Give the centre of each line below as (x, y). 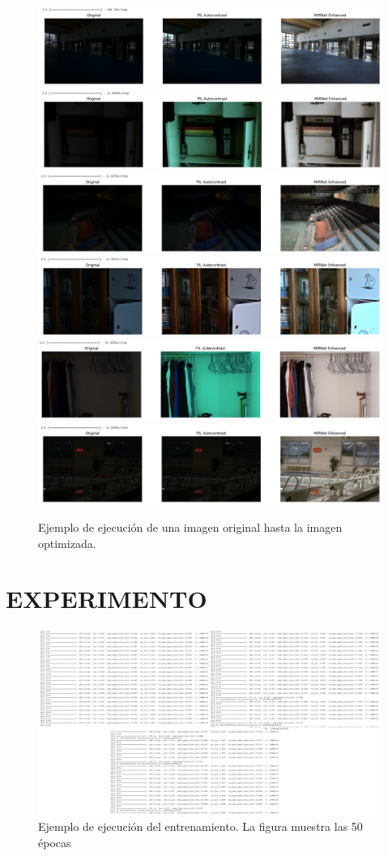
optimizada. (67, 543)
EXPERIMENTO (107, 599)
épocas (55, 843)
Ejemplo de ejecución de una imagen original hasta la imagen (190, 527)
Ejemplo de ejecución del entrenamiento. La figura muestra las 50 (200, 826)
